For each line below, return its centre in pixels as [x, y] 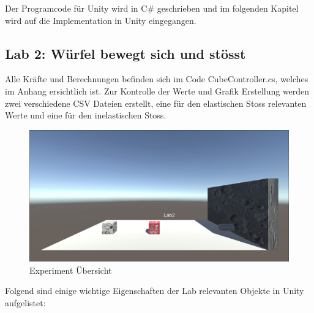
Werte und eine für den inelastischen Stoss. [86, 115]
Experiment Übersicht [71, 270]
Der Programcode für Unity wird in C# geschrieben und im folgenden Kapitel [152, 8]
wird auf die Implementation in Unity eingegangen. [101, 20]
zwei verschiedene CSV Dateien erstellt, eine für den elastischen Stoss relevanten [156, 103]
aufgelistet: [25, 303]
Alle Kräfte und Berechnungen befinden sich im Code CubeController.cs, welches [157, 79]
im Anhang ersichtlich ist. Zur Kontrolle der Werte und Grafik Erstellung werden [157, 91]
